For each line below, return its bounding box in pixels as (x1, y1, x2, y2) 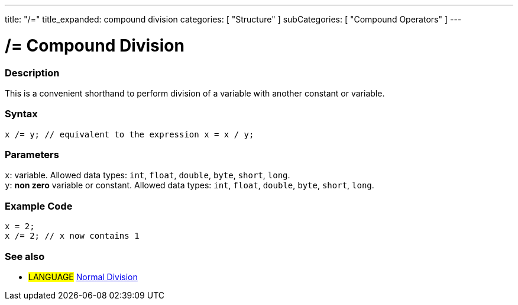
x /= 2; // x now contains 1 (5, 231, 140, 241)
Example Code (5, 200, 73, 212)
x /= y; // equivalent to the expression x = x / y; (5, 129, 254, 139)
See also (5, 250, 45, 262)
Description (5, 66, 60, 79)
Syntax (5, 108, 38, 120)
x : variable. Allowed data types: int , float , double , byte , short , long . (5, 170, 290, 181)
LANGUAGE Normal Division (28, 271, 138, 282)
